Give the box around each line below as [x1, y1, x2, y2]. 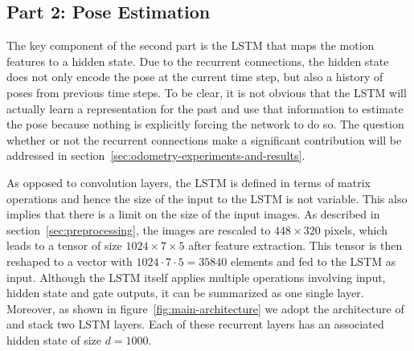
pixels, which [324, 221, 387, 238]
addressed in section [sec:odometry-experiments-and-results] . [6, 147, 305, 164]
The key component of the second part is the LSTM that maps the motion [6, 37, 375, 54]
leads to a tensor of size [6, 237, 122, 254]
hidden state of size [6, 331, 101, 348]
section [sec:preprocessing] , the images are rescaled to [6, 221, 271, 238]
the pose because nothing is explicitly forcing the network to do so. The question [6, 116, 404, 133]
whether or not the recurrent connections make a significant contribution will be [6, 131, 402, 148]
